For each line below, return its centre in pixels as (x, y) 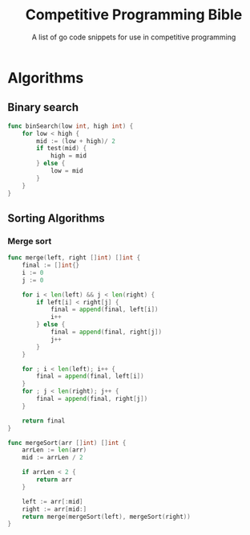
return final (44, 421)
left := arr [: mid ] (52, 501)
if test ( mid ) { (62, 149)
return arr (54, 480)
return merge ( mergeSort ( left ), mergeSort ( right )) (107, 517)
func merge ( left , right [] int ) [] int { (74, 258)
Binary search (43, 107)
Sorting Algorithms (56, 218)
